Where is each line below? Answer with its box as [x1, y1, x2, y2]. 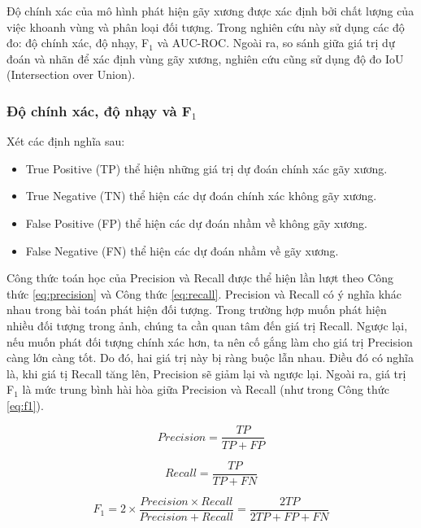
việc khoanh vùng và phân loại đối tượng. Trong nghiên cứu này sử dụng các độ [7, 18, 405, 35]
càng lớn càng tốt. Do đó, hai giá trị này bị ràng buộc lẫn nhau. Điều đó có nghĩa [7, 349, 414, 366]
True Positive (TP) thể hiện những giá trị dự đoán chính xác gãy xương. [25, 159, 388, 177]
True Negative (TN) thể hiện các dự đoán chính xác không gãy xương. [25, 187, 377, 204]
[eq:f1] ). [7, 396, 44, 413]
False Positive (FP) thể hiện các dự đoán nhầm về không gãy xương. [25, 214, 367, 231]
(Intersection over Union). [7, 66, 136, 83]
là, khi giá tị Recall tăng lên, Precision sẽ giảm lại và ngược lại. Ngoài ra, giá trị [7, 364, 406, 382]
